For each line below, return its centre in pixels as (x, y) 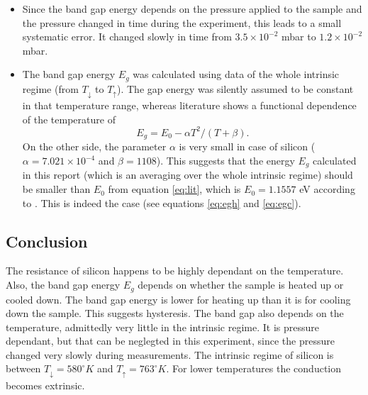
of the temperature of (69, 119)
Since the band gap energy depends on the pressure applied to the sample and (192, 9)
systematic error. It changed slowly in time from (127, 37)
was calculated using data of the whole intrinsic (236, 74)
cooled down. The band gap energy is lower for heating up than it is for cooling (178, 299)
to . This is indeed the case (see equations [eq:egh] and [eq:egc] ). (162, 202)
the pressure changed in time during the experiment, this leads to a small (182, 22)
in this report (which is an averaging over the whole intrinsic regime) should (188, 175)
